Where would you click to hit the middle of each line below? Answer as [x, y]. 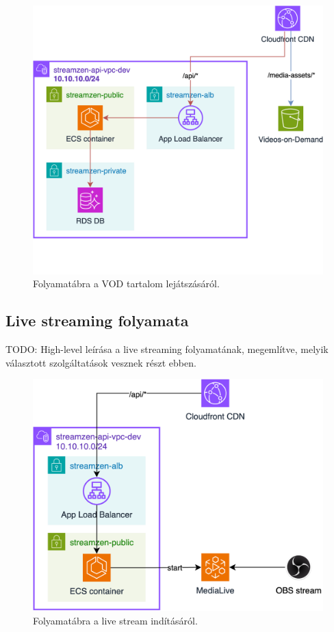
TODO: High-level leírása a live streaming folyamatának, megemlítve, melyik [167, 348]
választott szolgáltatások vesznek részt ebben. [101, 362]
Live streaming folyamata [97, 320]
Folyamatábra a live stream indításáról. [115, 620]
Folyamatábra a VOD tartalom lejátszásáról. [126, 284]
